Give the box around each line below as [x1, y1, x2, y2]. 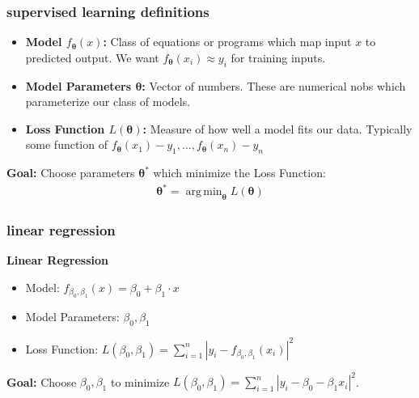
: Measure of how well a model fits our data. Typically [142, 120, 413, 137]
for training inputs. [231, 49, 326, 66]
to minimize [110, 373, 170, 390]
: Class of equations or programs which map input [103, 33, 352, 50]
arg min [185, 186, 222, 198]
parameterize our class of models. [25, 93, 191, 110]
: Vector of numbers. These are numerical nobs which [142, 77, 406, 94]
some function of [25, 136, 108, 153]
